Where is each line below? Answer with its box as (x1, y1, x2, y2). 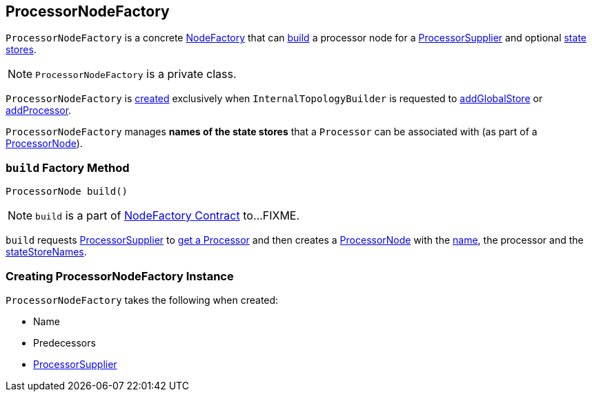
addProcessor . (6, 104, 72, 117)
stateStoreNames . (6, 246, 87, 258)
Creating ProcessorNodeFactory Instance (6, 269, 234, 283)
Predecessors (33, 336, 96, 349)
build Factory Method (6, 160, 130, 175)
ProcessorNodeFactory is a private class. (35, 67, 237, 81)
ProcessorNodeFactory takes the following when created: (6, 293, 279, 306)
